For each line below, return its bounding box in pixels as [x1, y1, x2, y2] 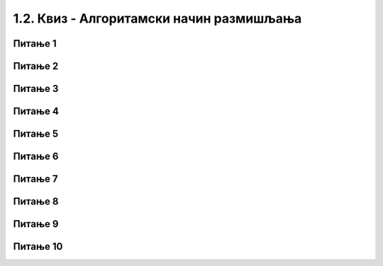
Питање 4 [13, 105, 60, 117]
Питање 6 [13, 151, 59, 163]
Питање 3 [13, 83, 59, 95]
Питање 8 [13, 195, 59, 208]
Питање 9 [13, 218, 59, 230]
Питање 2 [13, 60, 59, 72]
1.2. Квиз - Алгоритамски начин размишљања [13, 11, 302, 26]
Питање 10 [13, 241, 63, 253]
